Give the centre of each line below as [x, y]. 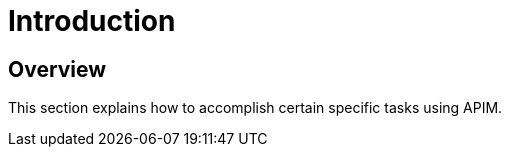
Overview [57, 69]
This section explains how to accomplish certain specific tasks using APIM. [255, 108]
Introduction [92, 21]
